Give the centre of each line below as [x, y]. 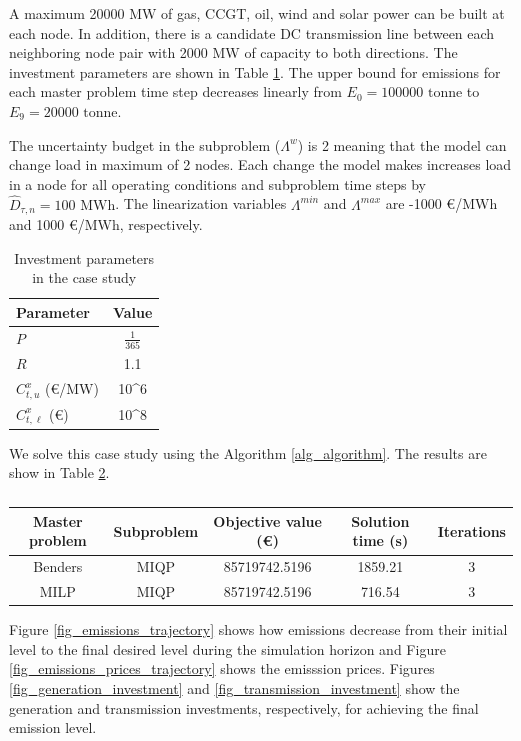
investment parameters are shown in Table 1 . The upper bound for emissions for [255, 71]
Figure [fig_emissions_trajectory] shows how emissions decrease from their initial [258, 629]
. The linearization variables [201, 203]
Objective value [267, 520]
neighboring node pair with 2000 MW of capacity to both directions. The [233, 52]
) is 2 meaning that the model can [402, 144]
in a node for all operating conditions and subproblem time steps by [217, 183]
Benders [58, 566]
